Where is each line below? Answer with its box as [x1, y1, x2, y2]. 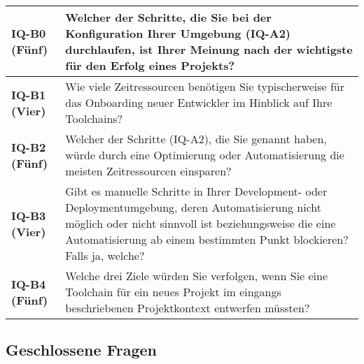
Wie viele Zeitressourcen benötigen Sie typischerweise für [65, 78, 345, 94]
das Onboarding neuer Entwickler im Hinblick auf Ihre [65, 94, 332, 110]
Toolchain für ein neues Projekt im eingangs [65, 284, 281, 300]
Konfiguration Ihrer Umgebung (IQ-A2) [65, 25, 290, 41]
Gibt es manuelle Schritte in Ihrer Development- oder [65, 183, 328, 199]
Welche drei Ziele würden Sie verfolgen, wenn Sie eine [65, 268, 328, 284]
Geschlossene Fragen [6, 339, 157, 361]
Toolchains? [65, 110, 123, 126]
